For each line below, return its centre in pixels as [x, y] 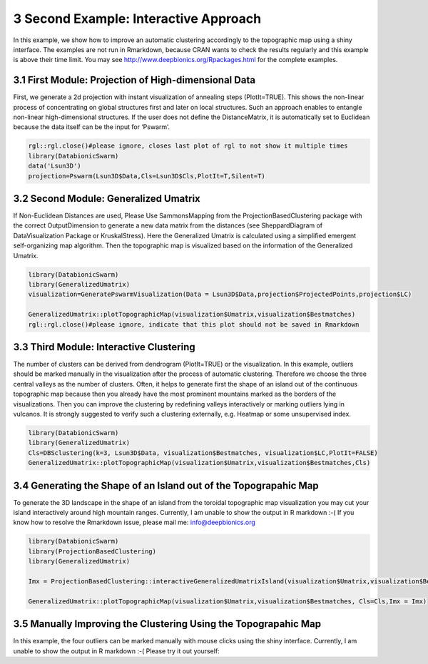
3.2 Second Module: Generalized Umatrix [107, 199]
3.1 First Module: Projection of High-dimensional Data [134, 80]
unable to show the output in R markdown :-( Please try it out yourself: [117, 651]
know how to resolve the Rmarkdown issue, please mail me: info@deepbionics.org [134, 522]
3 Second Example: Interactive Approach [137, 19]
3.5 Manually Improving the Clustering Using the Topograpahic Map [167, 624]
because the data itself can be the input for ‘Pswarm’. [92, 127]
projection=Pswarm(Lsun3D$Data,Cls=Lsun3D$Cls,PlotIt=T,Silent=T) [147, 176]
